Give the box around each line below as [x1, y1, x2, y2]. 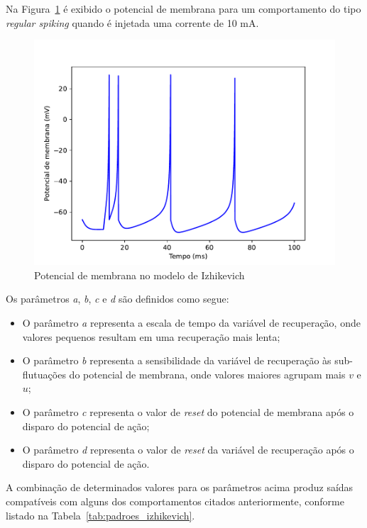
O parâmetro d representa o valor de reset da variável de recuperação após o [22, 442, 354, 457]
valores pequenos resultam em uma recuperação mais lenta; [22, 329, 280, 344]
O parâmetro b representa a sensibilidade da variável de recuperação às [22, 353, 332, 368]
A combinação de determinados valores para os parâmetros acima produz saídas [6, 480, 354, 495]
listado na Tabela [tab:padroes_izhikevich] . [6, 507, 195, 522]
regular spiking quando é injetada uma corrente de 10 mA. [6, 15, 259, 30]
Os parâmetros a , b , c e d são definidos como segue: [6, 291, 229, 306]
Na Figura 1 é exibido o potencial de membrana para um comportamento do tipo [6, 1, 361, 16]
